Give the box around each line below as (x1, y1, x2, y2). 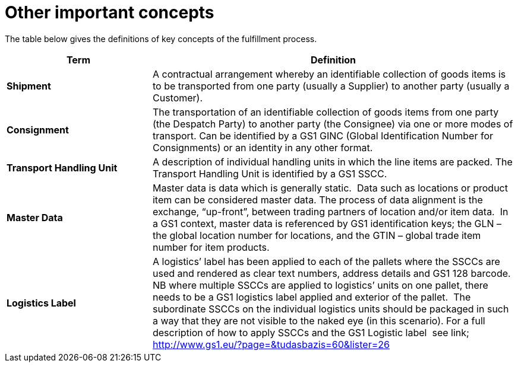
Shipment (7, 79, 51, 92)
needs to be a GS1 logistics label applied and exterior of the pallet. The (152, 291, 471, 303)
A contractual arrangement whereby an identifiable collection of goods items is (152, 68, 506, 80)
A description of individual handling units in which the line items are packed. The (152, 155, 513, 168)
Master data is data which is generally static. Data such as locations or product (152, 181, 508, 194)
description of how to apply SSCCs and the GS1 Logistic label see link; (152, 326, 469, 339)
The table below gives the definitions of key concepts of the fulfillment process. (5, 33, 317, 44)
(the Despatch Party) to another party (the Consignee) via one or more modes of (152, 117, 513, 130)
